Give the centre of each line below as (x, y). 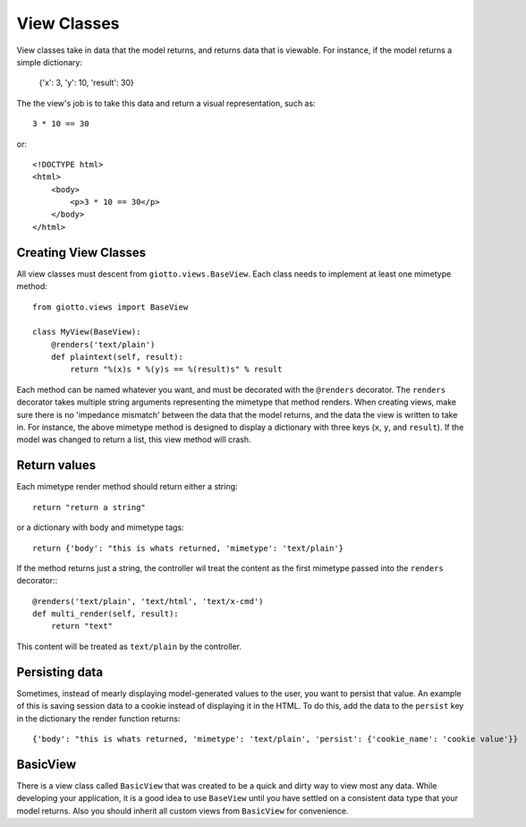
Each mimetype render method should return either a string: (127, 487)
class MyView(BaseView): (87, 332)
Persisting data (59, 672)
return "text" (82, 626)
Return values (56, 465)
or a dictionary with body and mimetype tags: (100, 527)
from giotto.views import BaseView (110, 307)
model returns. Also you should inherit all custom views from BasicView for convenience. (182, 811)
